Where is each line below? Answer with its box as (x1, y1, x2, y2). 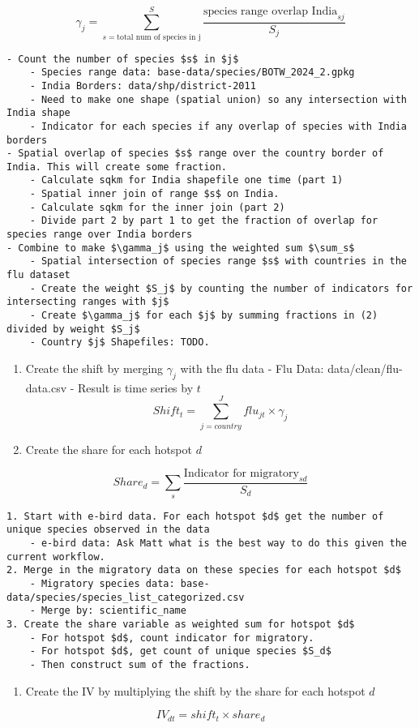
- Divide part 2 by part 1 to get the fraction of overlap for (29, 215, 378, 227)
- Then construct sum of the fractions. (29, 658, 250, 670)
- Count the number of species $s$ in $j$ (6, 53, 239, 65)
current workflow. (6, 550, 105, 563)
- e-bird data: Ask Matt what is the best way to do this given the (29, 537, 407, 550)
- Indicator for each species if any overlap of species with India (29, 120, 407, 132)
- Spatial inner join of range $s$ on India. (29, 188, 280, 200)
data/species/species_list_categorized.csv (6, 591, 245, 603)
